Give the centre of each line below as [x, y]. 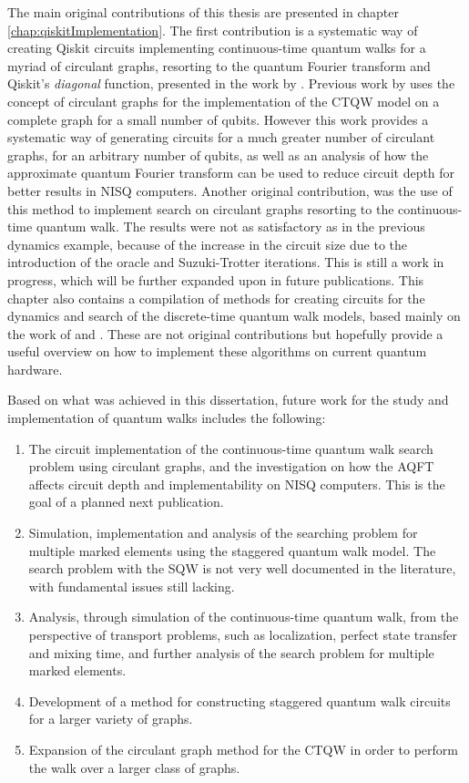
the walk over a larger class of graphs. [134, 767]
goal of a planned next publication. [126, 502]
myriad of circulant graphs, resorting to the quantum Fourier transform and [219, 65]
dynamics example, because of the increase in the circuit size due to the [207, 244]
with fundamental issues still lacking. [132, 586]
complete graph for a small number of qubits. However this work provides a [218, 119]
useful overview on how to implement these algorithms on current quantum [217, 351]
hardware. [35, 369]
